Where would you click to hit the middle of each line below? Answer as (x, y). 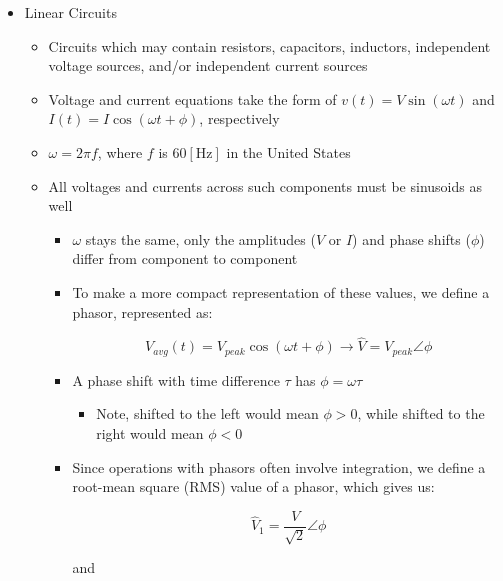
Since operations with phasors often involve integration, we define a (279, 466)
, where (120, 151)
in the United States (288, 151)
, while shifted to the (421, 413)
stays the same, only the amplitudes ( (200, 238)
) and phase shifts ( (411, 238)
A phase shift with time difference (176, 379)
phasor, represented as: (142, 311)
